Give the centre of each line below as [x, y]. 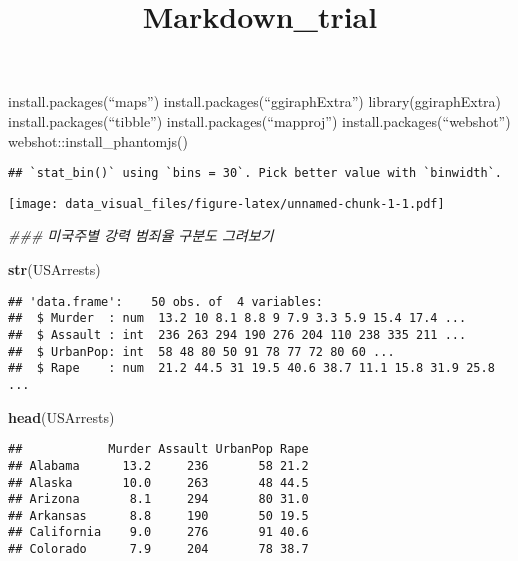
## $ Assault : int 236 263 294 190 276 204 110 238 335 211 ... [237, 334]
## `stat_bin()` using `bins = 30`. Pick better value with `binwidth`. [255, 173]
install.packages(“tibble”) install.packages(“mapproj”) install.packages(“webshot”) [259, 120]
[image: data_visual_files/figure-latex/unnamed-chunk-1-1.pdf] [226, 203]
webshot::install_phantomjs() [98, 140]
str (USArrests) [54, 269]
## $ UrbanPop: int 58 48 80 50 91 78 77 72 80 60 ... [201, 351]
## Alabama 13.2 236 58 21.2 [158, 465]
